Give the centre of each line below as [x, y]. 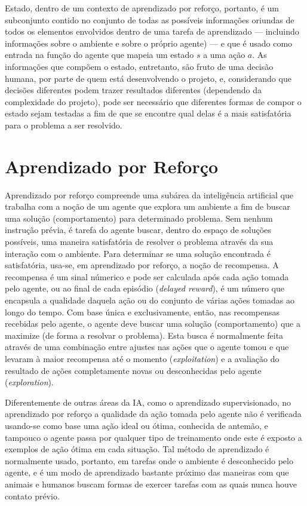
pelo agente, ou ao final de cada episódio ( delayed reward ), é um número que [145, 288]
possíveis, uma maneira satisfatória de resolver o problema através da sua [139, 242]
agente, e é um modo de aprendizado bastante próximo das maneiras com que [147, 472]
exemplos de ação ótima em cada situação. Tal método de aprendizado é [137, 449]
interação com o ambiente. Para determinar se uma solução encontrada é [138, 253]
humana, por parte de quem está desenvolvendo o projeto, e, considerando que [148, 78]
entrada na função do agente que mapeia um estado [99, 55]
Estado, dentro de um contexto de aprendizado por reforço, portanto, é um [142, 8]
